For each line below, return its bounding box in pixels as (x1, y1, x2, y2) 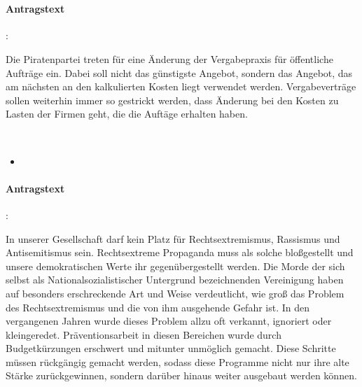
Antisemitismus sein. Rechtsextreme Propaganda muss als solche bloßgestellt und (6, 245, 354, 260)
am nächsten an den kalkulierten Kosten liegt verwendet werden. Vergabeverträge (6, 79, 356, 94)
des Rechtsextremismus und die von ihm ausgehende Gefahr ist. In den (6, 300, 310, 314)
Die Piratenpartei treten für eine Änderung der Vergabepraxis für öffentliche (6, 51, 333, 66)
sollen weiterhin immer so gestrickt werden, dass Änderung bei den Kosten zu (6, 92, 339, 107)
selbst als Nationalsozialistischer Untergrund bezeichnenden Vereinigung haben (6, 272, 344, 287)
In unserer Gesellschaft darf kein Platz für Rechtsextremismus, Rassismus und (6, 231, 340, 246)
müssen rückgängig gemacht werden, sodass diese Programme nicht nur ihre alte (6, 354, 349, 369)
